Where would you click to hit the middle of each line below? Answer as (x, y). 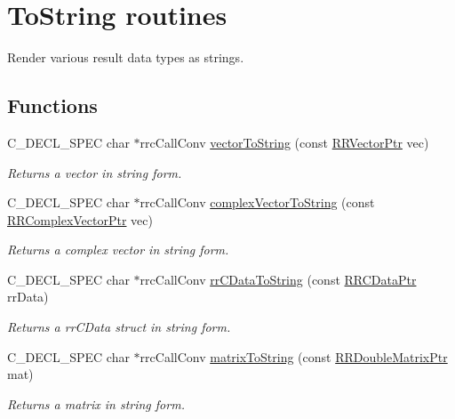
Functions (52, 105)
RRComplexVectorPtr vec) (80, 219)
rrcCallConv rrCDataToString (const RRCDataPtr (278, 279)
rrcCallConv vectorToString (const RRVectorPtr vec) (284, 142)
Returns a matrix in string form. (96, 403)
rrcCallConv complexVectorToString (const (257, 202)
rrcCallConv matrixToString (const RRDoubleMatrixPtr (294, 356)
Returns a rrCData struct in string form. (119, 327)
